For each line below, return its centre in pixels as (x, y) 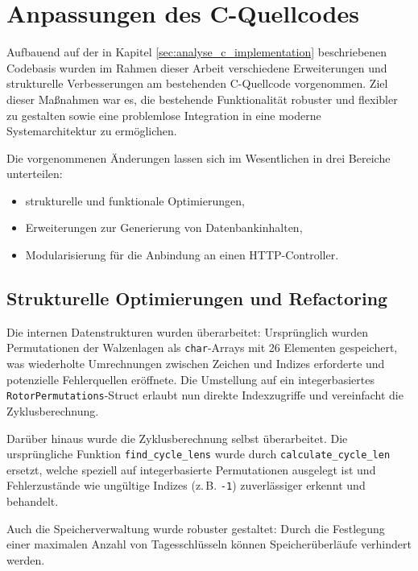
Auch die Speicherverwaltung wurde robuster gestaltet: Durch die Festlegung (196, 528)
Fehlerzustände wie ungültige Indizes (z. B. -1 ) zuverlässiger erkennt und (186, 485)
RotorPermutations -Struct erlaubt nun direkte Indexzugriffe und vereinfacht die (205, 395)
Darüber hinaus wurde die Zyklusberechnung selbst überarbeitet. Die (177, 438)
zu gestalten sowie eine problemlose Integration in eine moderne (164, 115)
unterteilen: (35, 174)
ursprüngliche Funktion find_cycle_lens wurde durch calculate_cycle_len (199, 454)
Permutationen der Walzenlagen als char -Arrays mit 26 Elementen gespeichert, (202, 348)
